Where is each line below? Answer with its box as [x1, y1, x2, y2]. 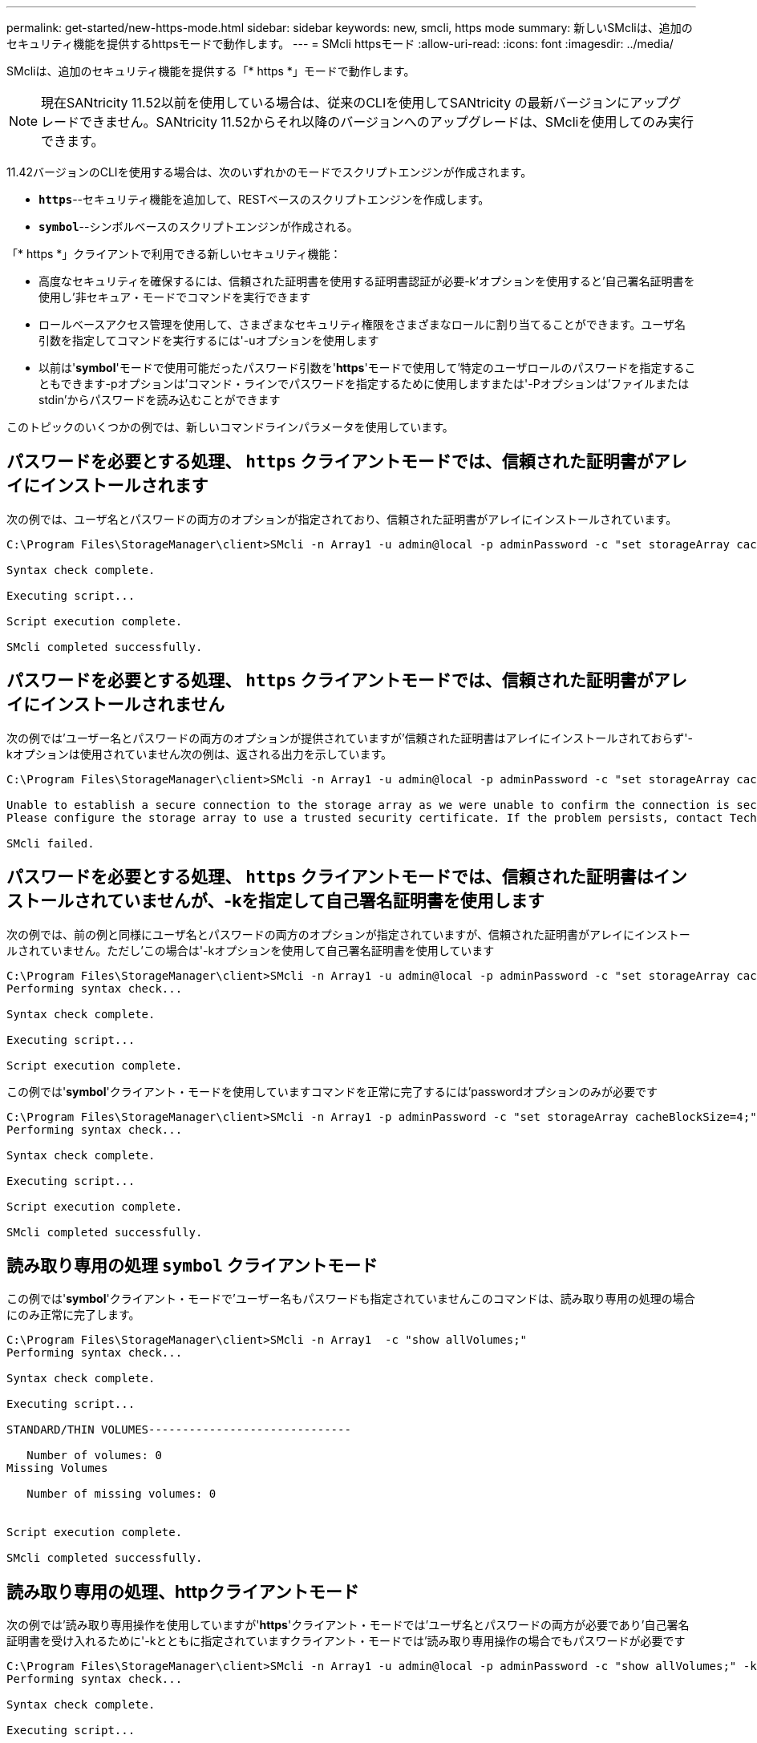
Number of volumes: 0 [26, 1449, 162, 1462]
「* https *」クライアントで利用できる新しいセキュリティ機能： [6, 247, 342, 261]
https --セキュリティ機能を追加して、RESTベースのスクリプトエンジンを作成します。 [38, 192, 490, 206]
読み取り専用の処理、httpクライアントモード [6, 1581, 359, 1602]
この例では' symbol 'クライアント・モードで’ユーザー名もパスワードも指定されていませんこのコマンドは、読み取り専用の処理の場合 [6, 1292, 695, 1306]
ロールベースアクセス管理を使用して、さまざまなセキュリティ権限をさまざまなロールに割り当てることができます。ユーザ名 [38, 317, 686, 331]
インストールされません [39, 694, 225, 715]
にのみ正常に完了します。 [6, 1308, 140, 1322]
